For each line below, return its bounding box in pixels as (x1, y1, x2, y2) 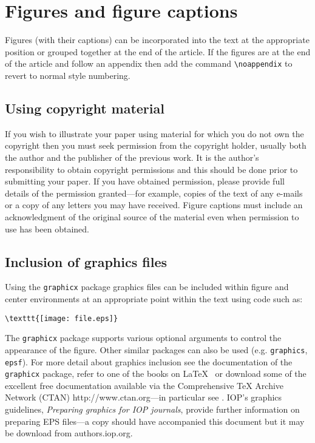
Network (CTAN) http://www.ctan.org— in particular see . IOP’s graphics (5, 391, 282, 404)
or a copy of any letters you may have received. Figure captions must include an (5, 198, 303, 211)
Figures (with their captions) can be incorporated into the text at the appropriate (5, 33, 310, 46)
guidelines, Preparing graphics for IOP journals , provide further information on (5, 403, 300, 416)
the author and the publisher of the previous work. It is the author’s (5, 150, 259, 163)
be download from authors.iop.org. (5, 427, 133, 439)
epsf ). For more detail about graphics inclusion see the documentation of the (5, 355, 293, 368)
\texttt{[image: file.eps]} (5, 314, 118, 323)
